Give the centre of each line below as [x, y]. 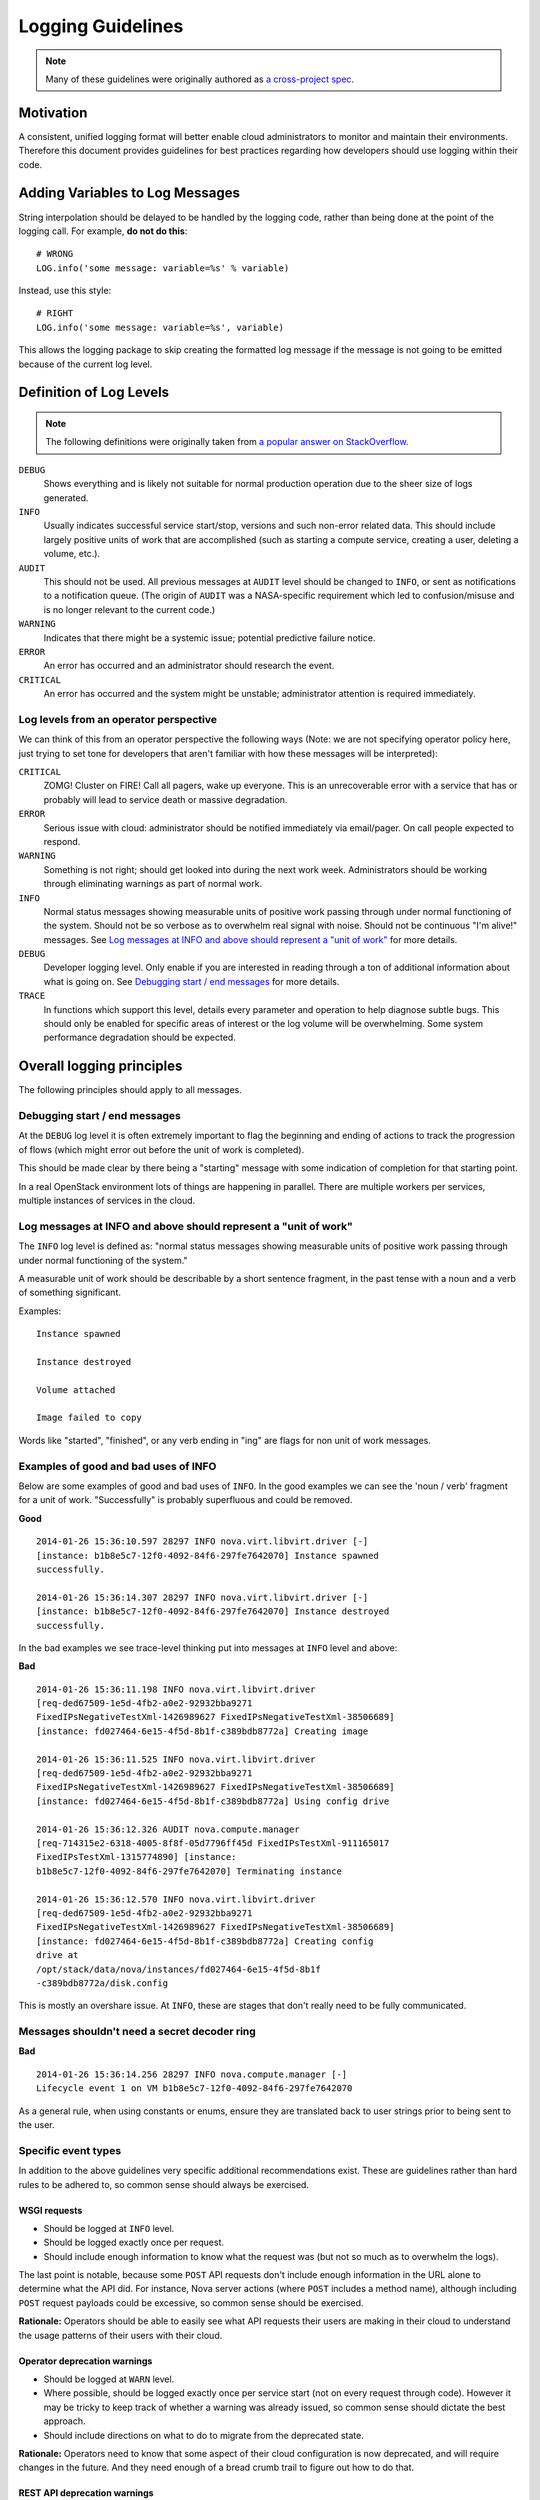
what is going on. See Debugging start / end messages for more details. [191, 981]
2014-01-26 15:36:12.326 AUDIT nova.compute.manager [168, 1829]
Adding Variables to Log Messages [129, 193]
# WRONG [55, 254]
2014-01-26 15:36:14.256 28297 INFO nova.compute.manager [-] [192, 2074]
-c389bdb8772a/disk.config [102, 1983]
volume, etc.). [71, 554]
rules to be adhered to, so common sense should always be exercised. [164, 2184]
